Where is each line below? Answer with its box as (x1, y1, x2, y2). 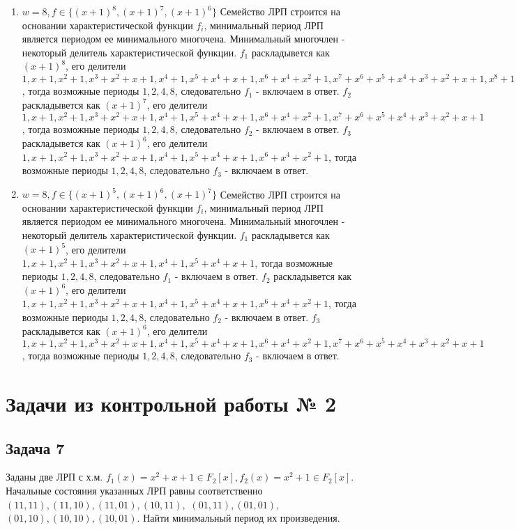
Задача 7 (6, 437, 65, 458)
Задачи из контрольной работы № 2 (6, 389, 337, 418)
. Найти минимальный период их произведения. (137, 510, 340, 525)
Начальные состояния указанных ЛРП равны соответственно (6, 483, 263, 498)
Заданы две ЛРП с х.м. (6, 469, 103, 484)
